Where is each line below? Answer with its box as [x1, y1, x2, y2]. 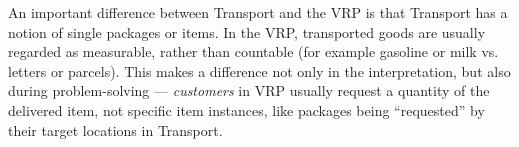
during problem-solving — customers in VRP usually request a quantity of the [8, 80, 490, 101]
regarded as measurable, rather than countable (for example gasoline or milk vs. [8, 41, 499, 62]
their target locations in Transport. [8, 119, 223, 140]
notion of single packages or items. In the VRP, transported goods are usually [8, 21, 486, 42]
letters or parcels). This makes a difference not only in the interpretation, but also [8, 60, 511, 81]
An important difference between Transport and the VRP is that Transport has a [8, 2, 508, 22]
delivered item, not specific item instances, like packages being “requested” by [8, 99, 485, 120]
